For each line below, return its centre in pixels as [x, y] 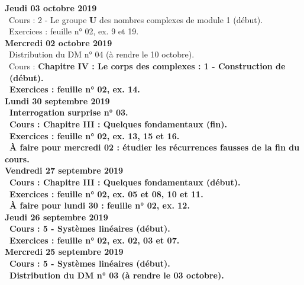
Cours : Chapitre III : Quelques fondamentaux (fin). [118, 124]
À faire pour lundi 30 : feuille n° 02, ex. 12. [100, 205]
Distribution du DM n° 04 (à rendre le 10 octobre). [101, 54]
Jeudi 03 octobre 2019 [51, 8]
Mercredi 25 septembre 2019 [64, 252]
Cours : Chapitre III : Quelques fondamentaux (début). [125, 182]
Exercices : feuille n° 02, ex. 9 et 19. [74, 31]
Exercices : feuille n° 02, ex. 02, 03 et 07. [95, 240]
